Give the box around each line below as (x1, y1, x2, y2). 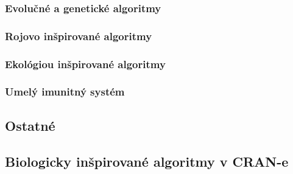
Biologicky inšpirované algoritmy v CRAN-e (5, 151, 289, 170)
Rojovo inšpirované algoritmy (5, 28, 152, 43)
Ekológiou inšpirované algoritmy (5, 56, 166, 71)
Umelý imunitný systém (5, 84, 125, 99)
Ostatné (5, 116, 55, 134)
